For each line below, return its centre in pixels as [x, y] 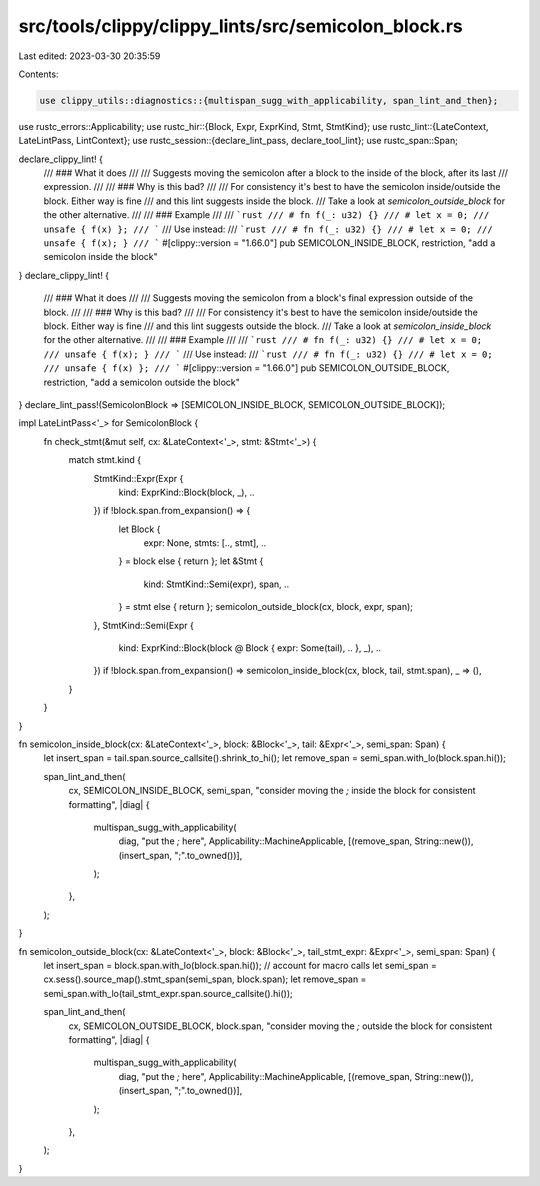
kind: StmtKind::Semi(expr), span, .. [216, 584]
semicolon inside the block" [101, 257]
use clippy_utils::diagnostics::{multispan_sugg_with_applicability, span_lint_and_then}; [269, 100]
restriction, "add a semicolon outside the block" [141, 382]
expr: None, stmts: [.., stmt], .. [205, 543]
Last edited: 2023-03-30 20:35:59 [89, 56]
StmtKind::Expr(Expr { [138, 478]
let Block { [139, 529]
